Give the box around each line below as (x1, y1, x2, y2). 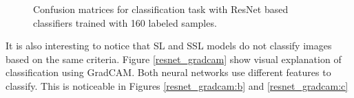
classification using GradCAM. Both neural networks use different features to (6, 65, 331, 79)
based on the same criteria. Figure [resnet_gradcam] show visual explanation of (6, 51, 342, 66)
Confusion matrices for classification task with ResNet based (33, 2, 289, 16)
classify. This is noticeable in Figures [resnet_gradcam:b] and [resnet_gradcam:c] (6, 78, 348, 93)
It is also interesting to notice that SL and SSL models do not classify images (6, 38, 332, 53)
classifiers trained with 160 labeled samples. (33, 15, 217, 29)
